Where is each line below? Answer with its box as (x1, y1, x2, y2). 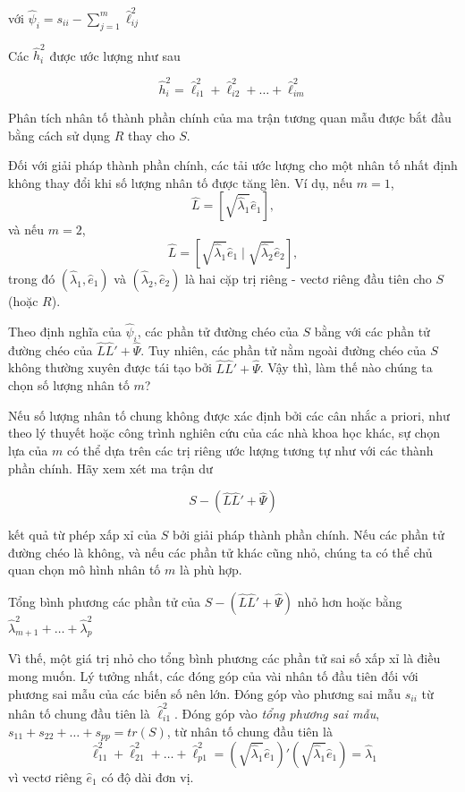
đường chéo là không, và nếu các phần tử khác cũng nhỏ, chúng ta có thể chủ (8, 542, 433, 561)
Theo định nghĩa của (8, 321, 122, 340)
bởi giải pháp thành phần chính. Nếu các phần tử (172, 525, 444, 544)
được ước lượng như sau (49, 46, 181, 64)
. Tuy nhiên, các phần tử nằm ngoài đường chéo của (140, 340, 427, 359)
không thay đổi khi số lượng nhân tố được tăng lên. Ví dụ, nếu (8, 173, 353, 192)
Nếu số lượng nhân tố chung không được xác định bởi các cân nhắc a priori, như (8, 405, 450, 424)
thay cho (128, 125, 175, 144)
